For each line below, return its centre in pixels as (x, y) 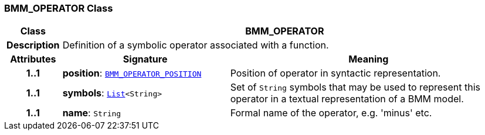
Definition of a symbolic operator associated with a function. (196, 45)
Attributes (33, 59)
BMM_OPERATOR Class (59, 8)
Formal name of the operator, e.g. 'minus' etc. (331, 113)
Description (33, 45)
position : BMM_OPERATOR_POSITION (132, 73)
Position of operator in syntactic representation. (335, 73)
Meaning (369, 59)
